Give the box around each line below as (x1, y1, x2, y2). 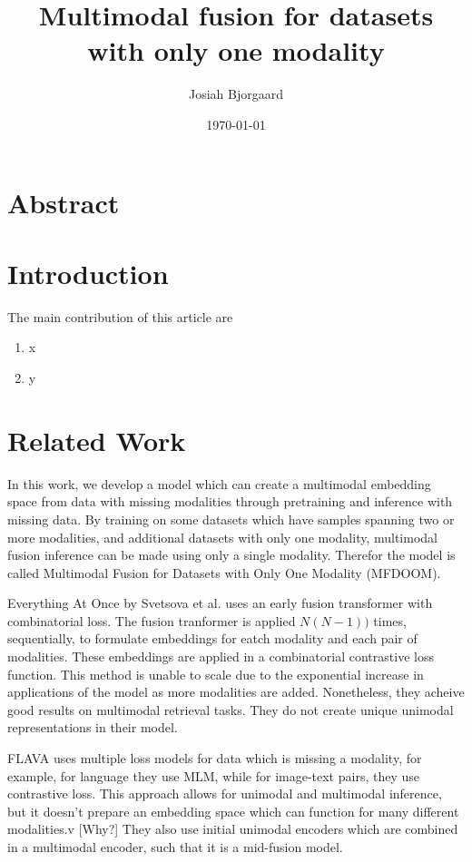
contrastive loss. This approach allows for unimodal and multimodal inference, (7, 784, 442, 803)
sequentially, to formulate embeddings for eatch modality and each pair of (7, 629, 418, 648)
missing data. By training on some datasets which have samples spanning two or (7, 509, 455, 528)
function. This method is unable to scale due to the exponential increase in (7, 664, 424, 683)
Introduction (7, 254, 169, 291)
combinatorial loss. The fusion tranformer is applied (7, 611, 296, 630)
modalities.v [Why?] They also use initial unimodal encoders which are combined (7, 819, 458, 838)
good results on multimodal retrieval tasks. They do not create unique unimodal (7, 700, 454, 719)
